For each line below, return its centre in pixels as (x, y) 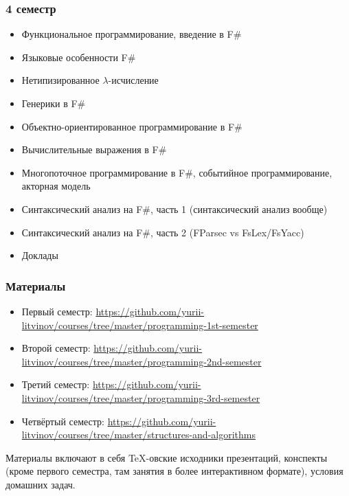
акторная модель (56, 186)
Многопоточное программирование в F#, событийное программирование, (177, 172)
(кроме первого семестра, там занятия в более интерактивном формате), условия (174, 471)
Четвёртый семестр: (63, 421)
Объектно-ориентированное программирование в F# (132, 126)
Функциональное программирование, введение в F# (132, 34)
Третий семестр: (56, 384)
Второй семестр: (56, 348)
